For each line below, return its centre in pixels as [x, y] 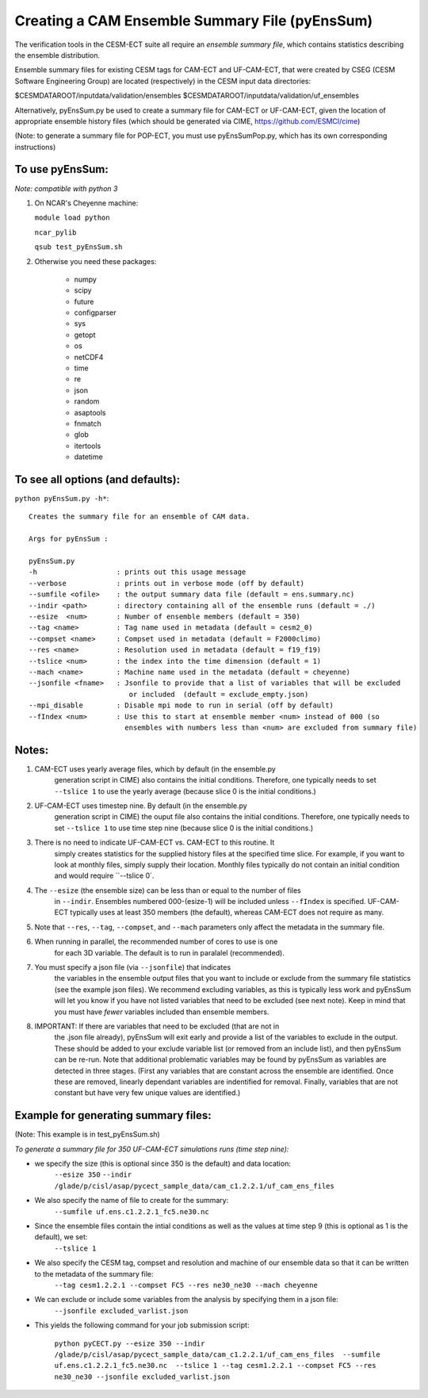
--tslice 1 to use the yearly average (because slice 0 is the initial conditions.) [185, 791]
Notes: [32, 750]
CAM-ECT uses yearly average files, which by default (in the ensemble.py [155, 768]
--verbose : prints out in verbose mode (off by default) [167, 583]
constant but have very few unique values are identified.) [147, 1093]
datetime [88, 457]
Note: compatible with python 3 [66, 188]
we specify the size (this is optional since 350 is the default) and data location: [162, 1164]
